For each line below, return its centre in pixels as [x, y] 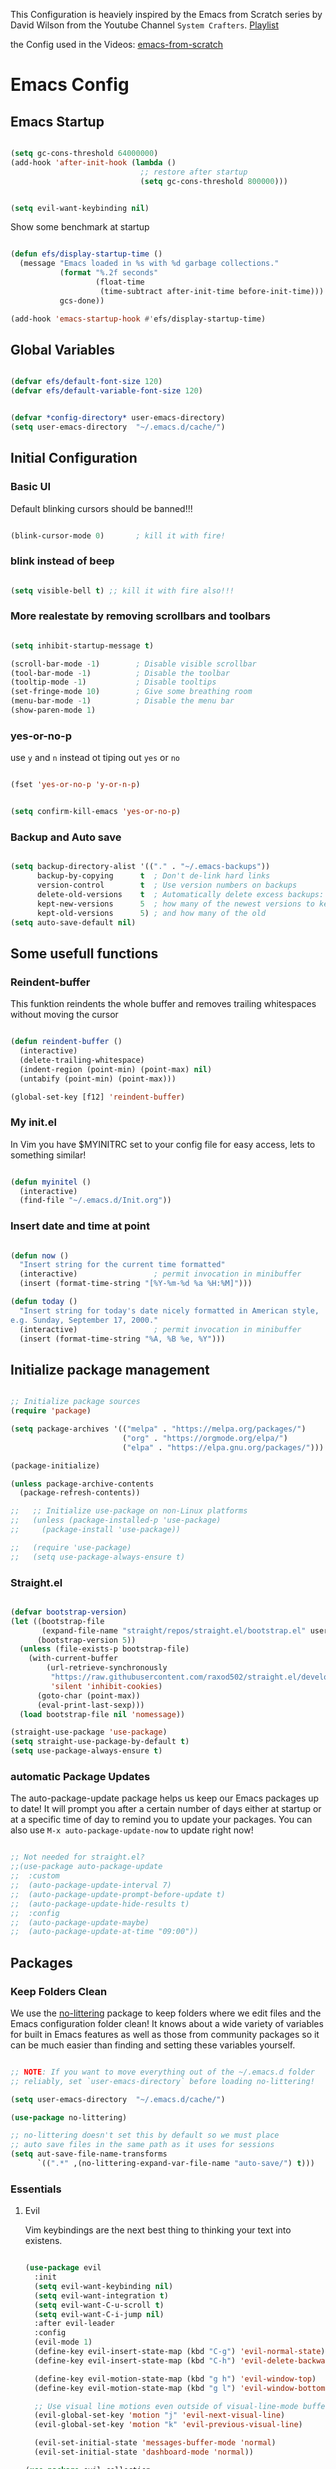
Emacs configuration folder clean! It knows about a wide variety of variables [167, 2023]
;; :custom [35, 1876]
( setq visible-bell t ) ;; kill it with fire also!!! [122, 590]
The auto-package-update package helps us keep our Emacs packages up [165, 1798]
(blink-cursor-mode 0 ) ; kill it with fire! [118, 535]
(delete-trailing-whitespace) [82, 1060]
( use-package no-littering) [69, 2117]
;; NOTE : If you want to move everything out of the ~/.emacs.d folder [162, 2072]
